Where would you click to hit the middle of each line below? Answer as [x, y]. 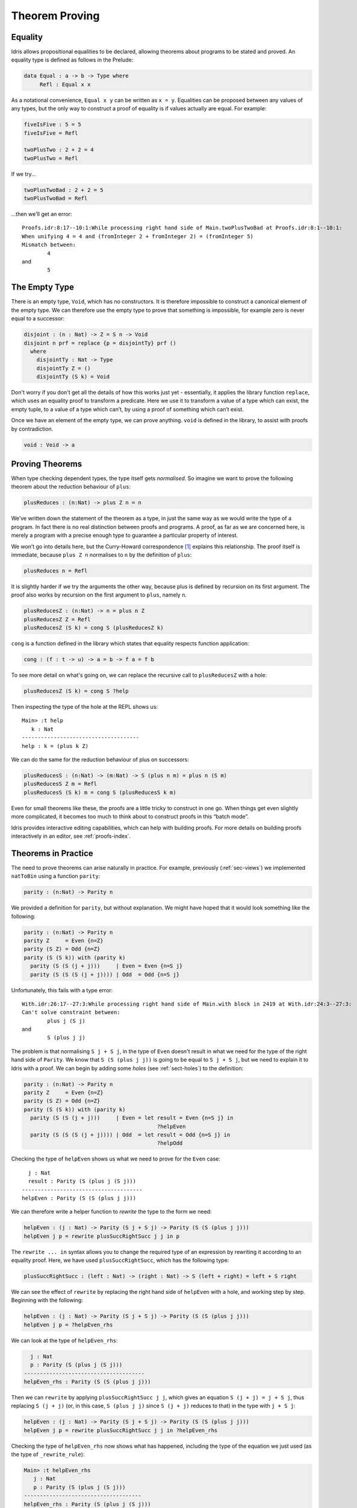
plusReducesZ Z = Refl [57, 619]
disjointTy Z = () [64, 368]
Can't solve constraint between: [71, 1012]
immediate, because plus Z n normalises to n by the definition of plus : [101, 555]
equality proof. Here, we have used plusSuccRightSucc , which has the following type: [120, 1260]
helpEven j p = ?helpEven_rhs [68, 1325]
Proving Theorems [47, 464]
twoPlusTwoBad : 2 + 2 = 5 [64, 190]
